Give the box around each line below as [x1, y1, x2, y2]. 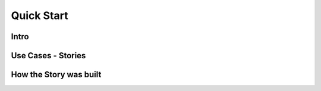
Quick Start [11, 9, 68, 22]
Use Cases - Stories [11, 51, 86, 61]
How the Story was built [11, 70, 102, 80]
